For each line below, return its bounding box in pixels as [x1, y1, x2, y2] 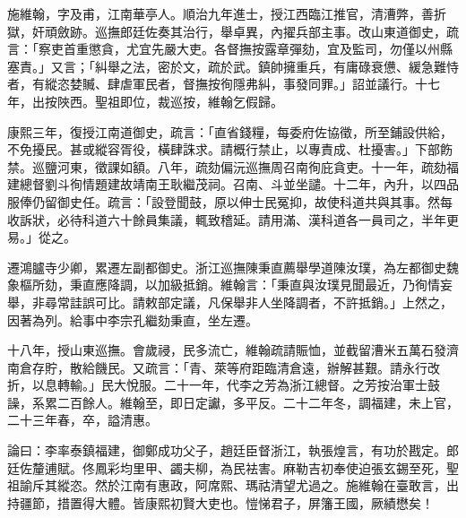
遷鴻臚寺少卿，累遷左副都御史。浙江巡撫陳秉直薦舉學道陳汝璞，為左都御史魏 [7, 257, 459, 276]
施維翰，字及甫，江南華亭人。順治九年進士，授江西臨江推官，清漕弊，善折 [7, 4, 446, 22]
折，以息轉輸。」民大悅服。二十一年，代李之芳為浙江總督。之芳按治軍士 [7, 376, 427, 394]
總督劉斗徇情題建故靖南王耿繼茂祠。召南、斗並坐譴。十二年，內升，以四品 [19, 175, 459, 194]
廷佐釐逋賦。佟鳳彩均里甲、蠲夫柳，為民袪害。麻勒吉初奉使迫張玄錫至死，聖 [7, 458, 459, 477]
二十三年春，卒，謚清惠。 [7, 410, 158, 429]
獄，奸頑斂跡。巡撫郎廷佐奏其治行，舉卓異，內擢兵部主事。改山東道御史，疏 [7, 22, 459, 40]
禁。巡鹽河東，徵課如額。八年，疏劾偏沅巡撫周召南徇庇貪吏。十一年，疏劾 [7, 157, 446, 176]
